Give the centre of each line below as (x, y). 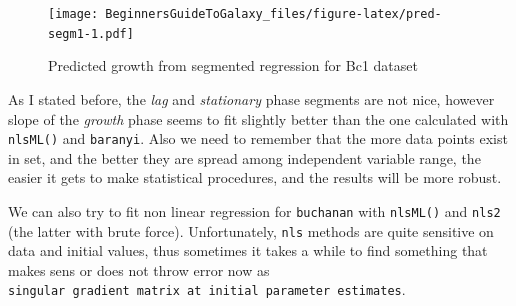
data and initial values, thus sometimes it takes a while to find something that (248, 250)
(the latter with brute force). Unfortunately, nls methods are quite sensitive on (251, 230)
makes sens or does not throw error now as (139, 269)
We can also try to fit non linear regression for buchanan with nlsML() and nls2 (254, 210)
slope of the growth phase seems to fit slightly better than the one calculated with (258, 118)
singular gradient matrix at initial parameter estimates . (207, 289)
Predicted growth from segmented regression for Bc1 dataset (233, 65)
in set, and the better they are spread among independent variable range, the (244, 157)
